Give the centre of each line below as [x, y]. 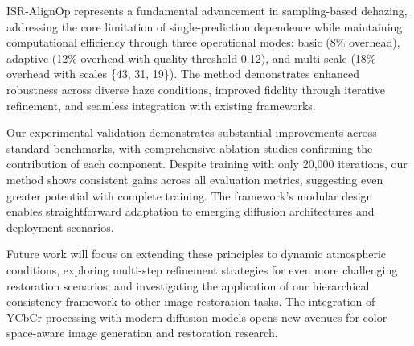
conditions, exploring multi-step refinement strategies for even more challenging [202, 269]
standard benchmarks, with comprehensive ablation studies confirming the [190, 148]
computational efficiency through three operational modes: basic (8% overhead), [203, 42]
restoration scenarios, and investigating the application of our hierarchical [188, 285]
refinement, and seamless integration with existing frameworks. [161, 105]
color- [377, 317]
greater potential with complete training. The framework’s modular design [190, 195]
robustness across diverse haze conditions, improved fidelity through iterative [196, 89]
